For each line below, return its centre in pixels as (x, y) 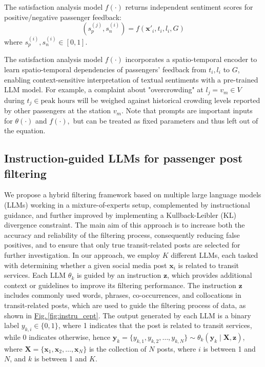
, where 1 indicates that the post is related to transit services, (155, 325)
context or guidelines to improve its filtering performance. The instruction (120, 285)
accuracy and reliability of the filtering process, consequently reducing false (122, 235)
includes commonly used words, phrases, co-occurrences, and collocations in (123, 295)
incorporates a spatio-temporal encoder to (191, 59)
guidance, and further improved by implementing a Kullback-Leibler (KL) (120, 215)
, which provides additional (210, 275)
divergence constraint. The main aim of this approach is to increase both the (125, 225)
